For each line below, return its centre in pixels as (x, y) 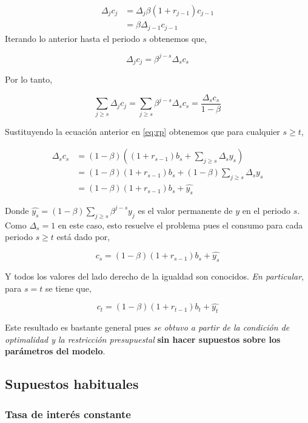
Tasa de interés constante (68, 414)
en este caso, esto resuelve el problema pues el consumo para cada (180, 225)
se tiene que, (68, 288)
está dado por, (83, 237)
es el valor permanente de (185, 210)
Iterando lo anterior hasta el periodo (72, 38)
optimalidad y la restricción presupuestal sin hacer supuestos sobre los (143, 339)
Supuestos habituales (72, 384)
